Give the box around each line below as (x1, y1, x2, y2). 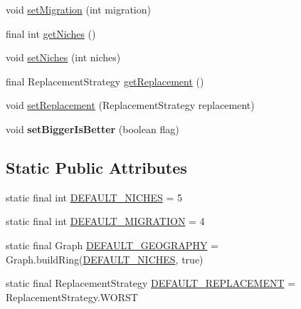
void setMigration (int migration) (6, 2, 151, 16)
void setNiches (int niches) (6, 50, 121, 65)
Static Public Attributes (6, 156, 187, 178)
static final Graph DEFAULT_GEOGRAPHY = (6, 237, 218, 252)
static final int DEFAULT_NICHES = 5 (6, 189, 183, 204)
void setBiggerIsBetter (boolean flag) (6, 121, 179, 136)
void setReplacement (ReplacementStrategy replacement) (6, 98, 255, 112)
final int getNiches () (6, 26, 96, 41)
